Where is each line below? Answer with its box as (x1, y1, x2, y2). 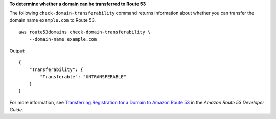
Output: (9, 47, 26, 54)
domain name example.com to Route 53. (9, 17, 96, 23)
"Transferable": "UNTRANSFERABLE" (40, 74, 127, 80)
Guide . (9, 106, 24, 112)
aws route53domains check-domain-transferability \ (18, 29, 151, 35)
